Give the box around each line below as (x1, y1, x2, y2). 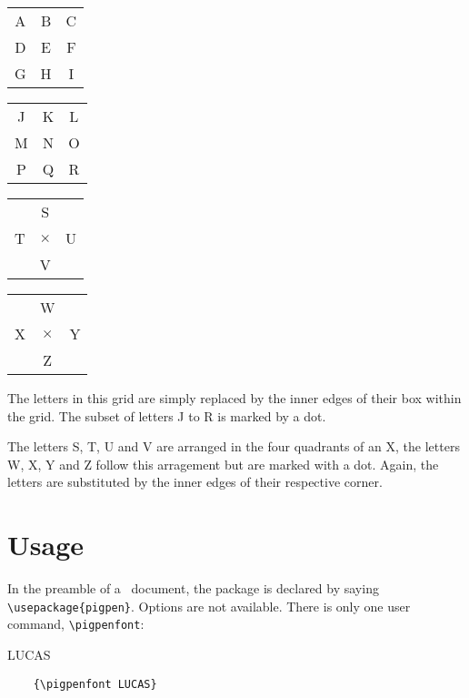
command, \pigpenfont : (7, 614, 145, 633)
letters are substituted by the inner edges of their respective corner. (7, 472, 383, 491)
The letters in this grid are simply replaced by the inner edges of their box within (7, 389, 462, 407)
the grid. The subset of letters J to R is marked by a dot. (7, 406, 326, 425)
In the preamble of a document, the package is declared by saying (7, 579, 379, 598)
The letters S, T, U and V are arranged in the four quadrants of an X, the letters (7, 437, 460, 456)
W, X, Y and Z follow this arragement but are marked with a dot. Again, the (7, 454, 439, 473)
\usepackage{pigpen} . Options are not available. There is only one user (7, 596, 411, 615)
